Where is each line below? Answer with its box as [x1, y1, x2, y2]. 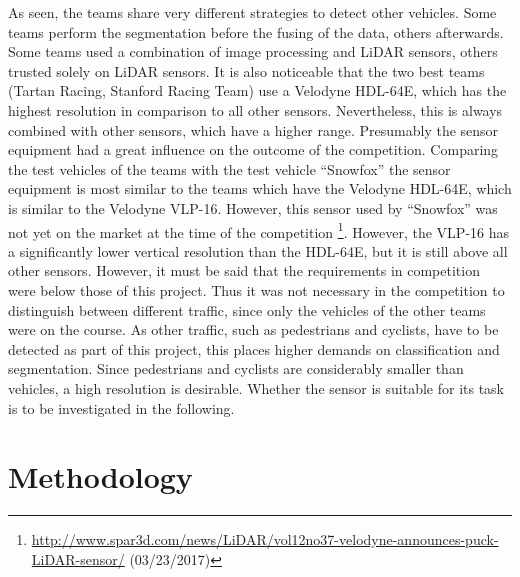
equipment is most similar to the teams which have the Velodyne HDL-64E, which [8, 178, 512, 199]
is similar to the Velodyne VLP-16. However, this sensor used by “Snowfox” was [8, 197, 498, 218]
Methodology [8, 456, 193, 497]
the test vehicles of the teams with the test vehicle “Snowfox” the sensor [8, 158, 451, 179]
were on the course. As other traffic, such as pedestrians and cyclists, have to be [8, 319, 499, 340]
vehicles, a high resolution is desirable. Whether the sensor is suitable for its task [8, 377, 505, 398]
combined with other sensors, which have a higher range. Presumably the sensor [8, 119, 499, 140]
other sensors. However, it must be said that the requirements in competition [8, 260, 480, 281]
